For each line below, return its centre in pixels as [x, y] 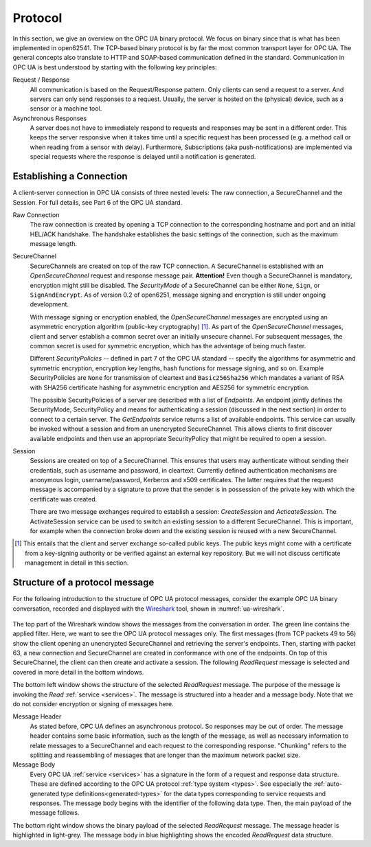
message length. [54, 244]
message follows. [55, 813]
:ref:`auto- [328, 784]
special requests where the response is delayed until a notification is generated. [143, 157]
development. [49, 304]
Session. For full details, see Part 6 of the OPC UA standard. [98, 202]
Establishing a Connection [70, 176]
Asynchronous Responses [50, 118]
